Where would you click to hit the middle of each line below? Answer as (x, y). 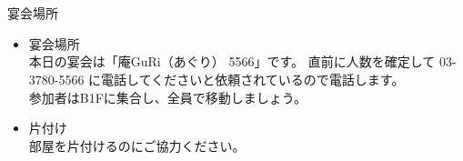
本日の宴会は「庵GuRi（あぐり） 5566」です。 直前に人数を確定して (232, 61)
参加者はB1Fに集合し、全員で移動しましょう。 (168, 97)
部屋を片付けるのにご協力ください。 (137, 145)
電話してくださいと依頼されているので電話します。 (253, 79)
